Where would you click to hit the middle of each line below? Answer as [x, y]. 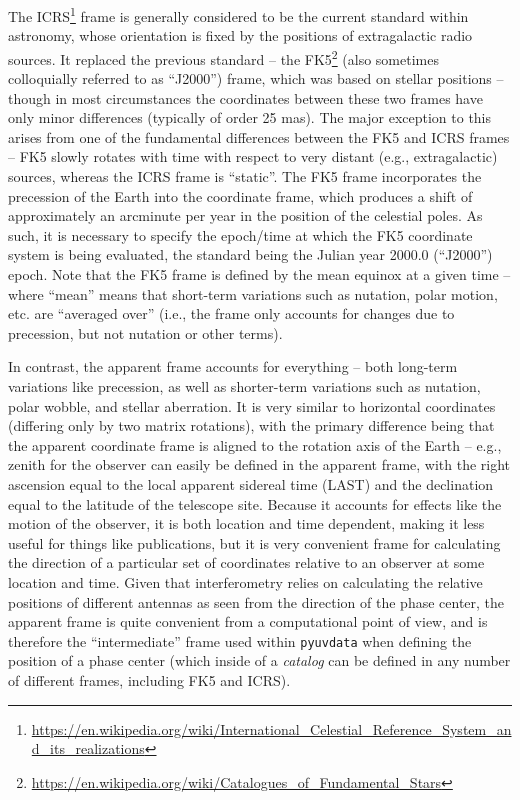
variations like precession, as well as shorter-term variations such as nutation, [244, 386]
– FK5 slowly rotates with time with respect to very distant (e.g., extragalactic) [253, 156]
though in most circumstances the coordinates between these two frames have [245, 97]
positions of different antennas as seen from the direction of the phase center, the [256, 601]
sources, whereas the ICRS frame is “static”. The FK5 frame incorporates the [245, 176]
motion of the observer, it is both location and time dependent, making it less [246, 523]
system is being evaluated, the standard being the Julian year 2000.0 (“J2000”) [250, 254]
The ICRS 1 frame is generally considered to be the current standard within [238, 14]
